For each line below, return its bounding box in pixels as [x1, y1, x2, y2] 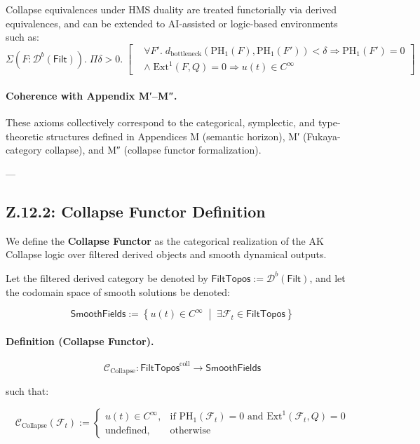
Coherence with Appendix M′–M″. [6, 88, 177, 102]
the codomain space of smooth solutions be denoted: [6, 284, 230, 299]
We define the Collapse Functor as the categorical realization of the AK [6, 233, 324, 248]
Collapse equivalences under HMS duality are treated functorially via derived [6, 2, 337, 16]
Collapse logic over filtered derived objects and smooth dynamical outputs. [6, 247, 327, 262]
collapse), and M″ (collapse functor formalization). [45, 142, 262, 157]
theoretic [6, 128, 43, 143]
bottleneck [170, 51, 202, 58]
